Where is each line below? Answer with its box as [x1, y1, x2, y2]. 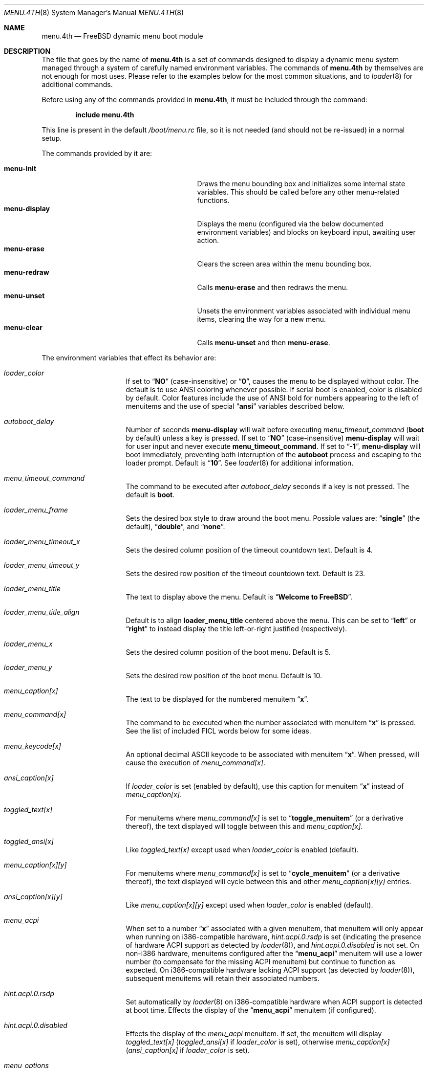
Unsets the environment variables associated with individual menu [197, 307, 410, 315]
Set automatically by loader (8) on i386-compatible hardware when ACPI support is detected [126, 998, 423, 1006]
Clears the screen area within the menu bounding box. [197, 260, 372, 268]
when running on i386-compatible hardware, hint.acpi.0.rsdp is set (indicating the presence [126, 933, 421, 941]
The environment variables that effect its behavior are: [42, 354, 216, 362]
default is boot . [126, 490, 175, 499]
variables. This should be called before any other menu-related [197, 188, 400, 196]
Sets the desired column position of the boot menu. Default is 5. [126, 648, 331, 656]
